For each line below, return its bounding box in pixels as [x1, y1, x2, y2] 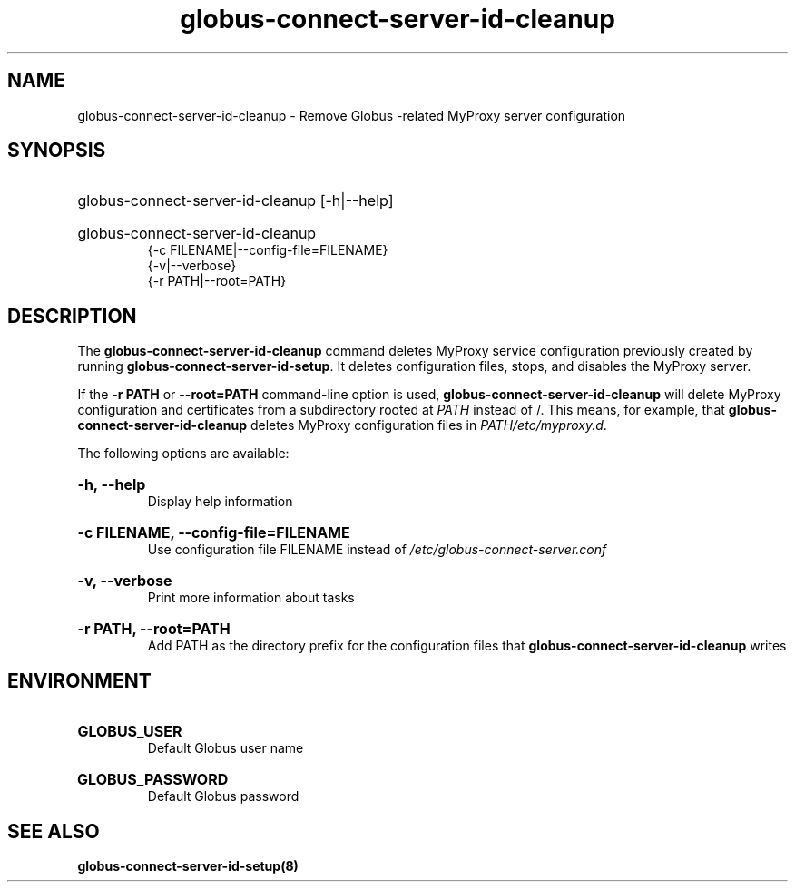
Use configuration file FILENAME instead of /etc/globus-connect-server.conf [147, 542, 607, 558]
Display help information [147, 493, 293, 510]
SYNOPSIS [7, 139, 106, 162]
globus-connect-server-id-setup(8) [77, 857, 299, 874]
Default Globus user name [147, 740, 304, 757]
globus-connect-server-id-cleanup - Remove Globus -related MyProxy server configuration [77, 107, 626, 123]
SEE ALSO [7, 819, 100, 843]
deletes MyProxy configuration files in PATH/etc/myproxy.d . [250, 417, 607, 434]
